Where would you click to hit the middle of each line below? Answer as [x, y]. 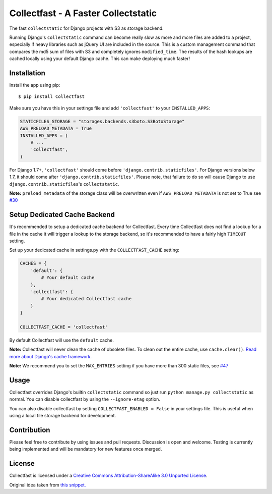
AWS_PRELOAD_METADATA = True [56, 128]
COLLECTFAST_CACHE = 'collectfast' [64, 327]
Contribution [30, 430]
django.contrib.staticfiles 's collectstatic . [64, 184]
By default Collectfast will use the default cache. [62, 340]
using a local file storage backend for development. [63, 416]
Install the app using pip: [35, 85]
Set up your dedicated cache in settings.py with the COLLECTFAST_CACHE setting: [94, 250]
